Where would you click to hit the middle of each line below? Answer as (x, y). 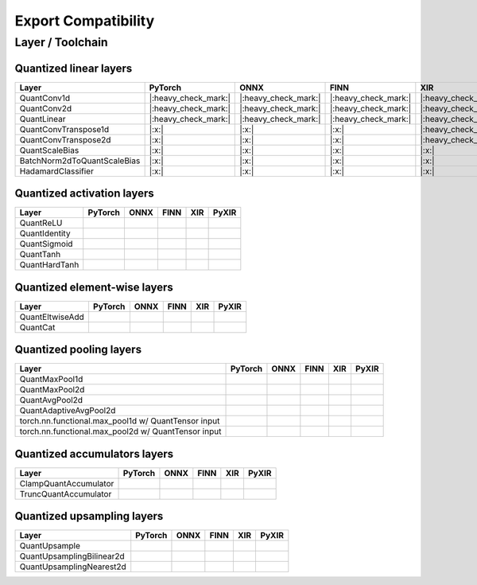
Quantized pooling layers (78, 350)
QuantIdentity (45, 233)
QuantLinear (43, 119)
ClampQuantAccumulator (67, 483)
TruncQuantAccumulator (66, 493)
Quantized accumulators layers (94, 454)
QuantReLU (41, 223)
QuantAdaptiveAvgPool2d (68, 411)
